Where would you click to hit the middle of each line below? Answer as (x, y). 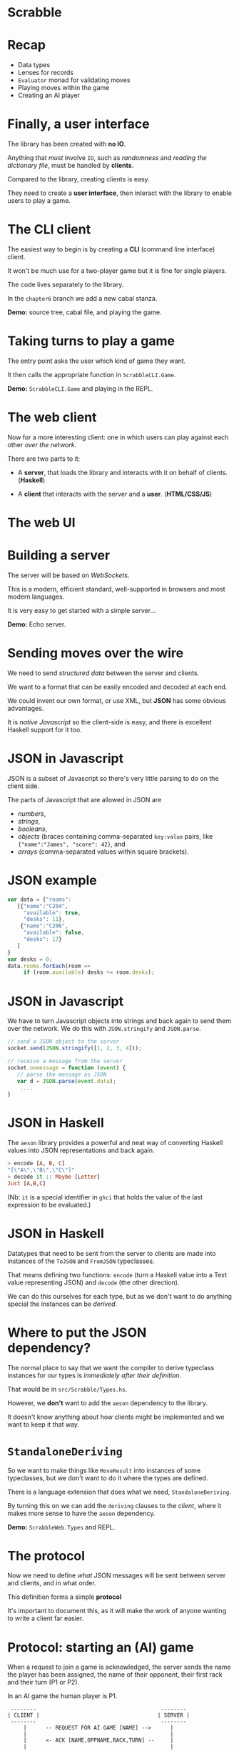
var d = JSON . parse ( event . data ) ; (66, 1081)
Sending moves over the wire (96, 653)
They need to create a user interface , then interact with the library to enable (119, 193)
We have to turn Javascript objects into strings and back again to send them (119, 1021)
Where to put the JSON (77, 1332)
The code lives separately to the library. (66, 284)
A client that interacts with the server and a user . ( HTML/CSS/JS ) (115, 494)
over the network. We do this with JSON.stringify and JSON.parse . (104, 1029)
